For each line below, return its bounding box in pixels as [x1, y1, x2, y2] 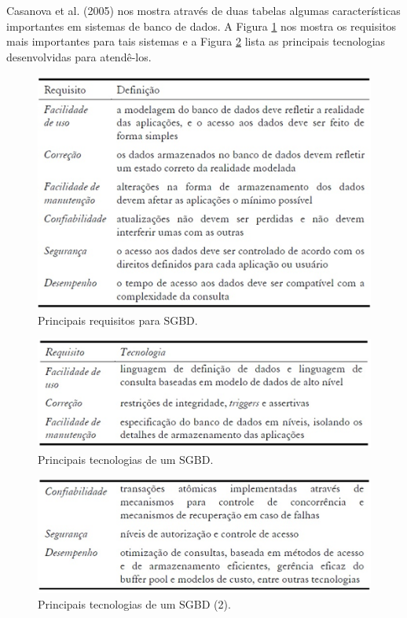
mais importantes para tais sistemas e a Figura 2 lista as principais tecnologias [6, 33, 386, 50]
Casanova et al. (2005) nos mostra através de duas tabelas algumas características [6, 2, 401, 18]
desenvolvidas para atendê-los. [6, 48, 152, 64]
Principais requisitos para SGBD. [38, 311, 198, 328]
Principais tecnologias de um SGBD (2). [38, 595, 231, 612]
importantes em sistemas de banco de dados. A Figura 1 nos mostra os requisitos [6, 17, 397, 34]
